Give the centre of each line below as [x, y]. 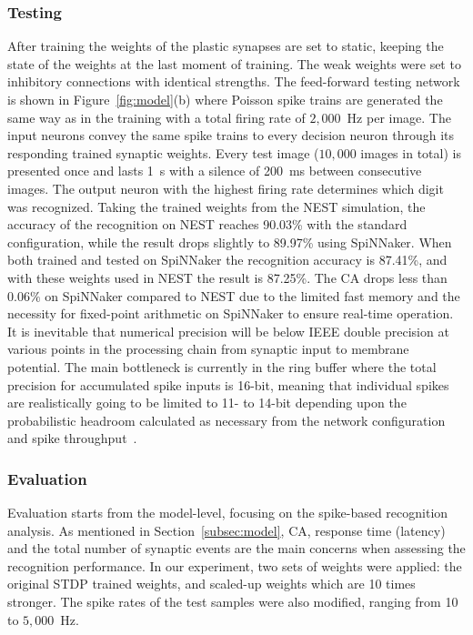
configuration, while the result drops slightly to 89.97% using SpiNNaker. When [230, 242]
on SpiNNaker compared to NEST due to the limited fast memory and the [252, 295]
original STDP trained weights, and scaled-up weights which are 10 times [211, 584]
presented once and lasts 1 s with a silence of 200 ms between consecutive [215, 171]
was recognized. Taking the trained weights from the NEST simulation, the [216, 206]
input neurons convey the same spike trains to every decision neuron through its [231, 135]
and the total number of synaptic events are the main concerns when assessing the [236, 548]
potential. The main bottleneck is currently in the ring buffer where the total [222, 366]
